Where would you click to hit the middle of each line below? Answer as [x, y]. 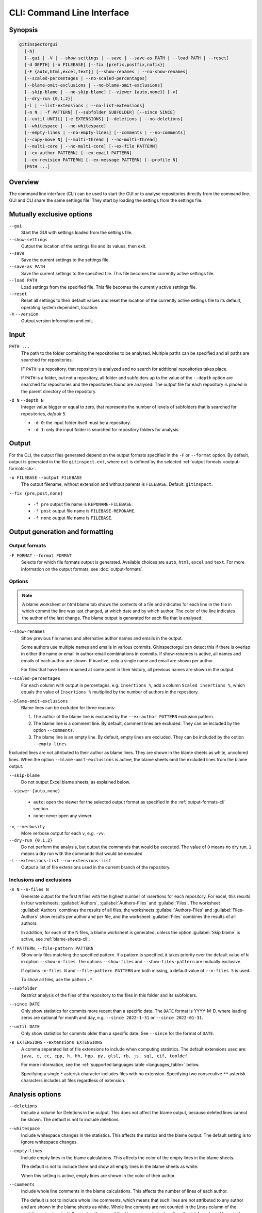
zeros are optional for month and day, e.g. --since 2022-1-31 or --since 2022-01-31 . [112, 1018]
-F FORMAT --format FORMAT [41, 555]
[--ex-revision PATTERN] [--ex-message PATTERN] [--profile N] [101, 160]
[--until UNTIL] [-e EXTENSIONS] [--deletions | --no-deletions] [104, 119]
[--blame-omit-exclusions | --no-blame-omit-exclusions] [93, 85]
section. [41, 809]
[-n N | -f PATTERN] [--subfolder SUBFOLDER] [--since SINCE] [100, 112]
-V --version [24, 314]
